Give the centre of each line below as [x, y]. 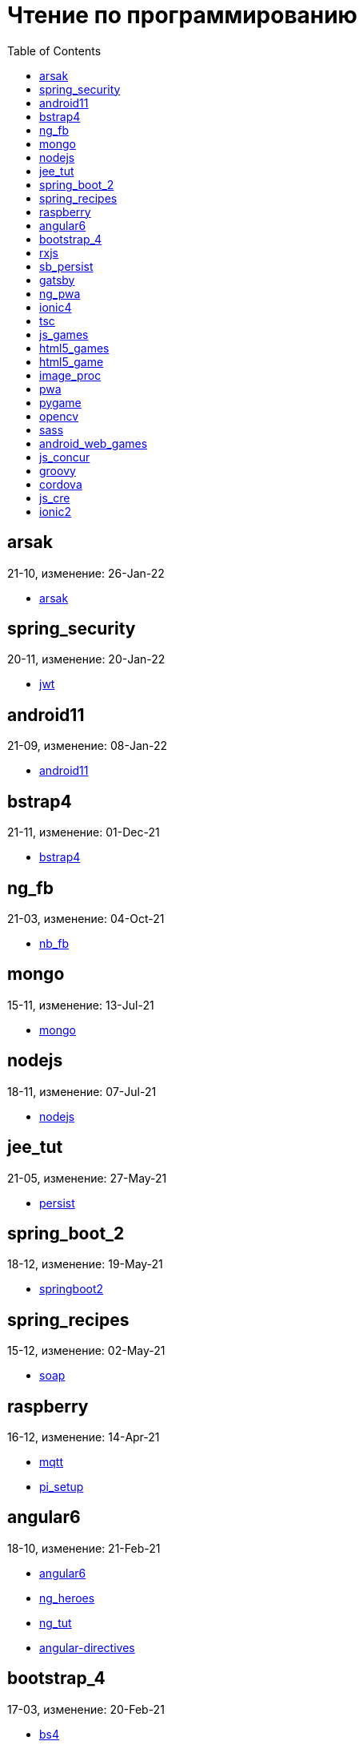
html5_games [74, 348]
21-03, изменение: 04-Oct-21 [86, 918]
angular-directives [87, 1647]
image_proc [70, 375]
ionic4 [56, 307]
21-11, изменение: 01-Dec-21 [84, 832]
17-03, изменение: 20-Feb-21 [86, 1709]
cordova [61, 484]
